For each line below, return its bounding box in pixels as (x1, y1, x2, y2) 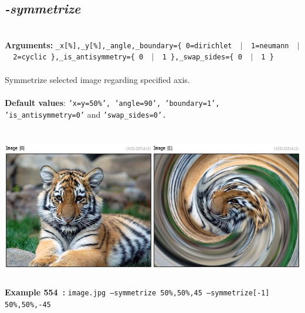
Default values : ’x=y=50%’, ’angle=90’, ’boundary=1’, (5, 96, 220, 108)
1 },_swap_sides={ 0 (162, 53, 242, 62)
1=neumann (251, 41, 289, 50)
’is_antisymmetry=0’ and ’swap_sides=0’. (5, 108, 167, 120)
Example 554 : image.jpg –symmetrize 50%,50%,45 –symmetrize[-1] (5, 286, 270, 298)
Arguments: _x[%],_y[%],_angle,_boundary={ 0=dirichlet (5, 38, 232, 51)
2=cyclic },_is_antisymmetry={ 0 (13, 53, 144, 62)
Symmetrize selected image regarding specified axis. (5, 73, 190, 85)
